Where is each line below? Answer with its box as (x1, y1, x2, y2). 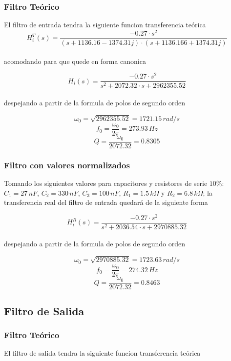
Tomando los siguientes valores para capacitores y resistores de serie (4, 178, 208, 188)
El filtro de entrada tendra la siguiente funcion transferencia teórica (4, 20, 206, 30)
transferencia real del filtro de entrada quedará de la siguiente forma (4, 197, 208, 207)
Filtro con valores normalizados (4, 159, 130, 171)
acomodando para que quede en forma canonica (4, 56, 146, 66)
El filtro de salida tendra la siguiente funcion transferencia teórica (4, 348, 201, 358)
